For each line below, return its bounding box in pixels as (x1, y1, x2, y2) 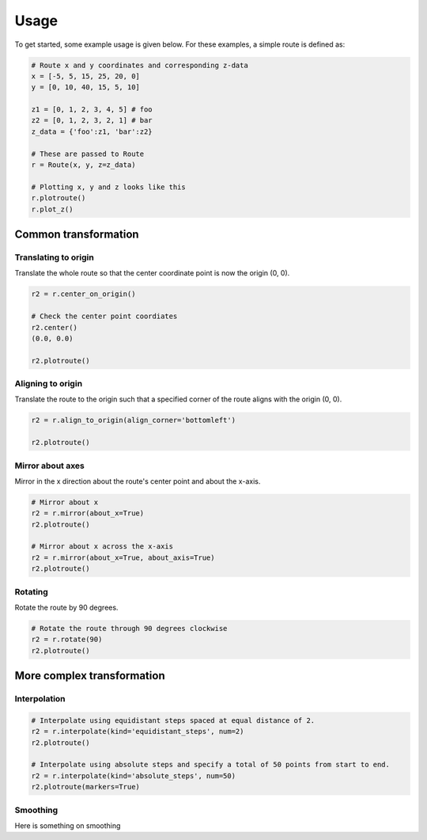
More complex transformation (14, 669, 165, 682)
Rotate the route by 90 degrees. (14, 602, 119, 612)
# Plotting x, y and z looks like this (31, 182, 186, 192)
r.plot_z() (31, 204, 74, 214)
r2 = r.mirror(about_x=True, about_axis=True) (31, 553, 215, 562)
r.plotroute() (31, 194, 86, 203)
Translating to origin (14, 252, 94, 263)
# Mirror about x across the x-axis (31, 542, 174, 551)
